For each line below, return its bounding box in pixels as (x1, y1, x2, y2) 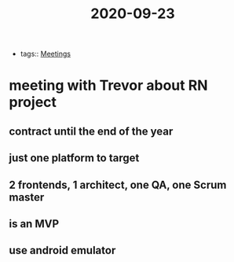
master (9, 190, 45, 204)
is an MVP (9, 217, 60, 231)
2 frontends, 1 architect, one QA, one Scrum (9, 178, 227, 191)
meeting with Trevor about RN (9, 76, 208, 94)
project (9, 94, 57, 111)
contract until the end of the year (9, 124, 174, 138)
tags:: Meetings (20, 49, 71, 59)
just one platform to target (9, 151, 140, 165)
